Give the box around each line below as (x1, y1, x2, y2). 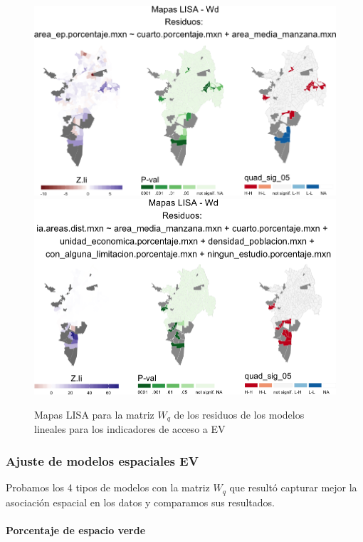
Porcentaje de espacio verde (6, 522, 146, 537)
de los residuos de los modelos (174, 407, 305, 422)
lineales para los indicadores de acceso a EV (34, 421, 226, 436)
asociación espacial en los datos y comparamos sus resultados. (6, 494, 275, 509)
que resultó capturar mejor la (229, 480, 357, 495)
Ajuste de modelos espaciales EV (6, 451, 199, 469)
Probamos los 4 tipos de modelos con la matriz (6, 480, 210, 495)
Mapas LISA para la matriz (34, 407, 154, 422)
